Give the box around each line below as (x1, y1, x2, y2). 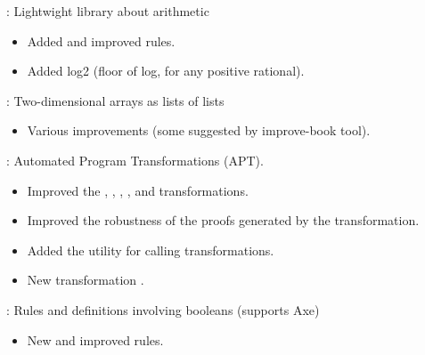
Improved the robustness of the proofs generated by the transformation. (27, 211, 420, 230)
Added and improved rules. (27, 31, 176, 50)
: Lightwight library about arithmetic (6, 2, 209, 20)
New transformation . (27, 270, 144, 289)
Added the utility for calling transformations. (27, 240, 274, 259)
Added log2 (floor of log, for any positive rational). (27, 61, 305, 80)
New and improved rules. (27, 330, 164, 349)
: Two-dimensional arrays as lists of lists (6, 91, 225, 109)
